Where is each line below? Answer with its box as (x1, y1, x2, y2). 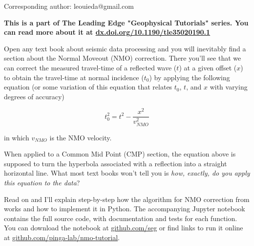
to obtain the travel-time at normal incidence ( (4, 72, 144, 82)
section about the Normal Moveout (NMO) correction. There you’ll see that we (4, 53, 241, 63)
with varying (210, 82, 248, 92)
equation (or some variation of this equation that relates (4, 82, 172, 92)
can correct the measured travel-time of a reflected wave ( (4, 62, 177, 72)
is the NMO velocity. (49, 132, 112, 142)
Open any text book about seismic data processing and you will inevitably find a (4, 43, 246, 53)
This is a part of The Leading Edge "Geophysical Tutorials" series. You (4, 17, 249, 27)
